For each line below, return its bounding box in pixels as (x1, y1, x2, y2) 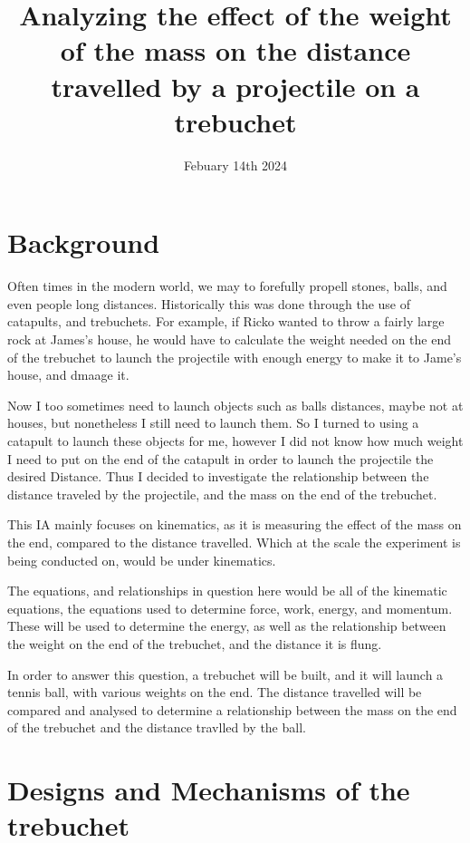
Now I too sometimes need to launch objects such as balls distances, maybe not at (7, 395, 464, 414)
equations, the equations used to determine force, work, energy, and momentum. (7, 598, 453, 617)
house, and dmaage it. (7, 365, 129, 384)
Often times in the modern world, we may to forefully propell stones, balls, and (7, 276, 447, 296)
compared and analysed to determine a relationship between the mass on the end (7, 700, 457, 719)
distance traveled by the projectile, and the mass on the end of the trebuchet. (7, 484, 437, 503)
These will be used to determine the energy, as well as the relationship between (7, 616, 446, 635)
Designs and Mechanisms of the (7, 771, 410, 809)
